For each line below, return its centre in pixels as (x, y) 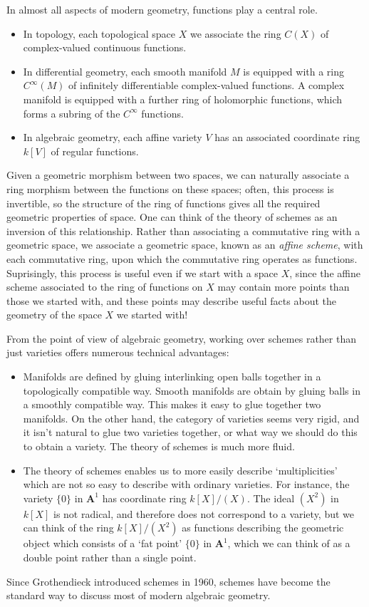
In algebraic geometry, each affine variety (113, 137)
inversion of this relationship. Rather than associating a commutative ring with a (183, 230)
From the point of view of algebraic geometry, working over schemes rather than (181, 338)
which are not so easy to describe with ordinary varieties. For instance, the (186, 484)
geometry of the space (54, 315)
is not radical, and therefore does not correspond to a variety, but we (204, 513)
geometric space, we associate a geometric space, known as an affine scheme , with (185, 245)
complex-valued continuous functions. (105, 47)
